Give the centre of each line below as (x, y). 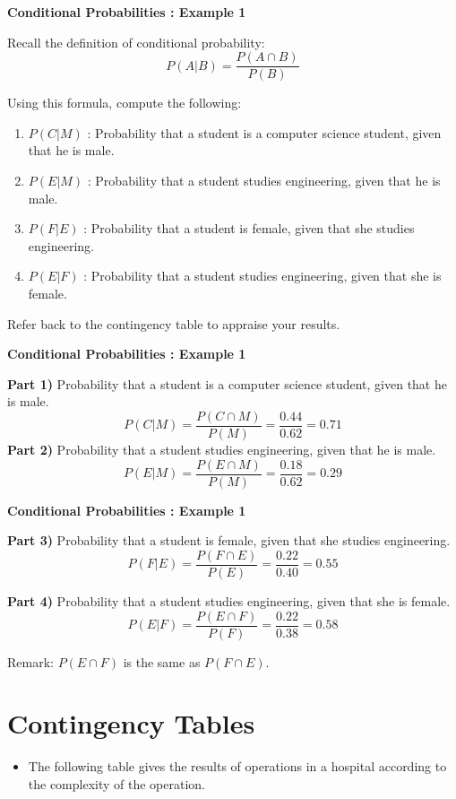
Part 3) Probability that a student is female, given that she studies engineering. (229, 540)
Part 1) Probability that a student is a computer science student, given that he (227, 383)
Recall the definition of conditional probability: (136, 42)
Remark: (30, 661)
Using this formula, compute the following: (125, 103)
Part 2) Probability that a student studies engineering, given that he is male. (222, 450)
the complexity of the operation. (117, 783)
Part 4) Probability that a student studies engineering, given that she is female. (229, 600)
